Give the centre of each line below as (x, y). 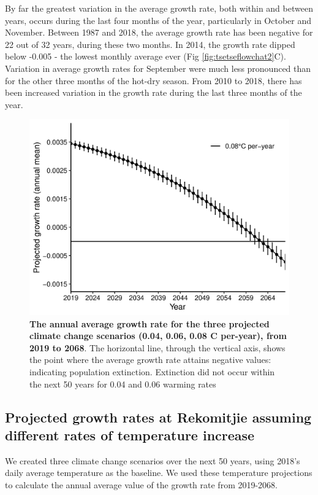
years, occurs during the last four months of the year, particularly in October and (158, 20)
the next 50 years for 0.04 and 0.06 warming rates (123, 384)
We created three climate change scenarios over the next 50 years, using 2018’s (153, 460)
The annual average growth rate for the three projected (150, 323)
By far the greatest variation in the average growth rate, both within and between (159, 8)
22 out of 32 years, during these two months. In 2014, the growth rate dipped (150, 44)
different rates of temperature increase (130, 435)
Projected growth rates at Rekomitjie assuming (158, 417)
